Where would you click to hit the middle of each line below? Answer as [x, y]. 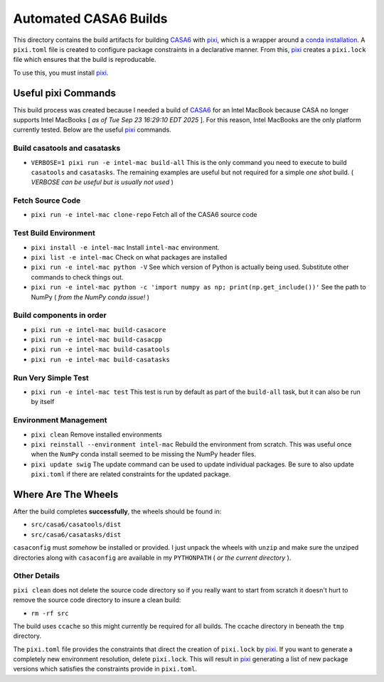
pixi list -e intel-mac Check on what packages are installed [129, 257]
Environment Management [60, 420]
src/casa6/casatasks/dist [76, 534]
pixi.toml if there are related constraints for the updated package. [131, 474]
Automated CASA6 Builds [90, 18]
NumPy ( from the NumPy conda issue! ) [90, 297]
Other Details [37, 576]
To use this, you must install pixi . [61, 73]
